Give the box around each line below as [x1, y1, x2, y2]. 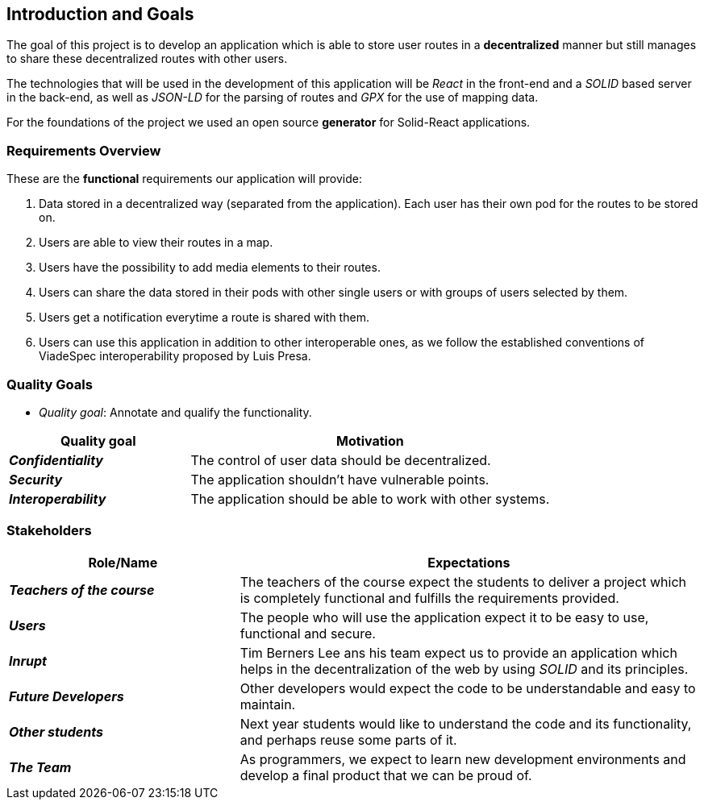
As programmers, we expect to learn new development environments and [240, 750, 686, 767]
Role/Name [88, 554, 158, 571]
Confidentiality [9, 451, 103, 468]
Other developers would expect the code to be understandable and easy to [240, 679, 696, 696]
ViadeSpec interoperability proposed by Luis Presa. [39, 349, 311, 364]
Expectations [427, 554, 510, 571]
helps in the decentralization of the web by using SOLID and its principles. [240, 660, 689, 677]
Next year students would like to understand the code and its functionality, [240, 715, 692, 732]
